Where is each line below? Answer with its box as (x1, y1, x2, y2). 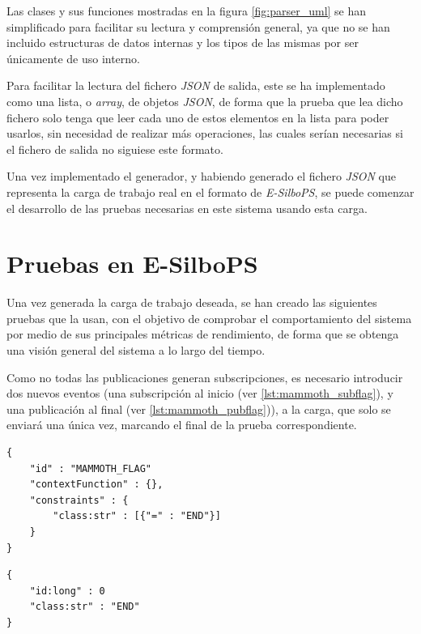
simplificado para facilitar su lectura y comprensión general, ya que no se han (6, 18, 390, 35)
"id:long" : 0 (29, 585, 105, 597)
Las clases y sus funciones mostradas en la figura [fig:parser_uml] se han (6, 2, 367, 19)
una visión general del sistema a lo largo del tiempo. (6, 342, 266, 359)
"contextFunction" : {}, (29, 479, 164, 491)
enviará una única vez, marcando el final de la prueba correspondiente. (6, 416, 357, 433)
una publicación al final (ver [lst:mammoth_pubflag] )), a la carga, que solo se (6, 400, 391, 417)
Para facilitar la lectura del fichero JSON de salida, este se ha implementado (6, 77, 385, 94)
